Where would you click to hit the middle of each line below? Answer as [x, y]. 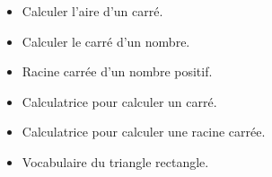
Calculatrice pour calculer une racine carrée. [144, 132]
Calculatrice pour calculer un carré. [119, 101]
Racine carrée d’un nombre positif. [117, 71]
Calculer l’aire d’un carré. [92, 11]
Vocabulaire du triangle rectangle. [115, 161]
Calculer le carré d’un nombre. [106, 41]
